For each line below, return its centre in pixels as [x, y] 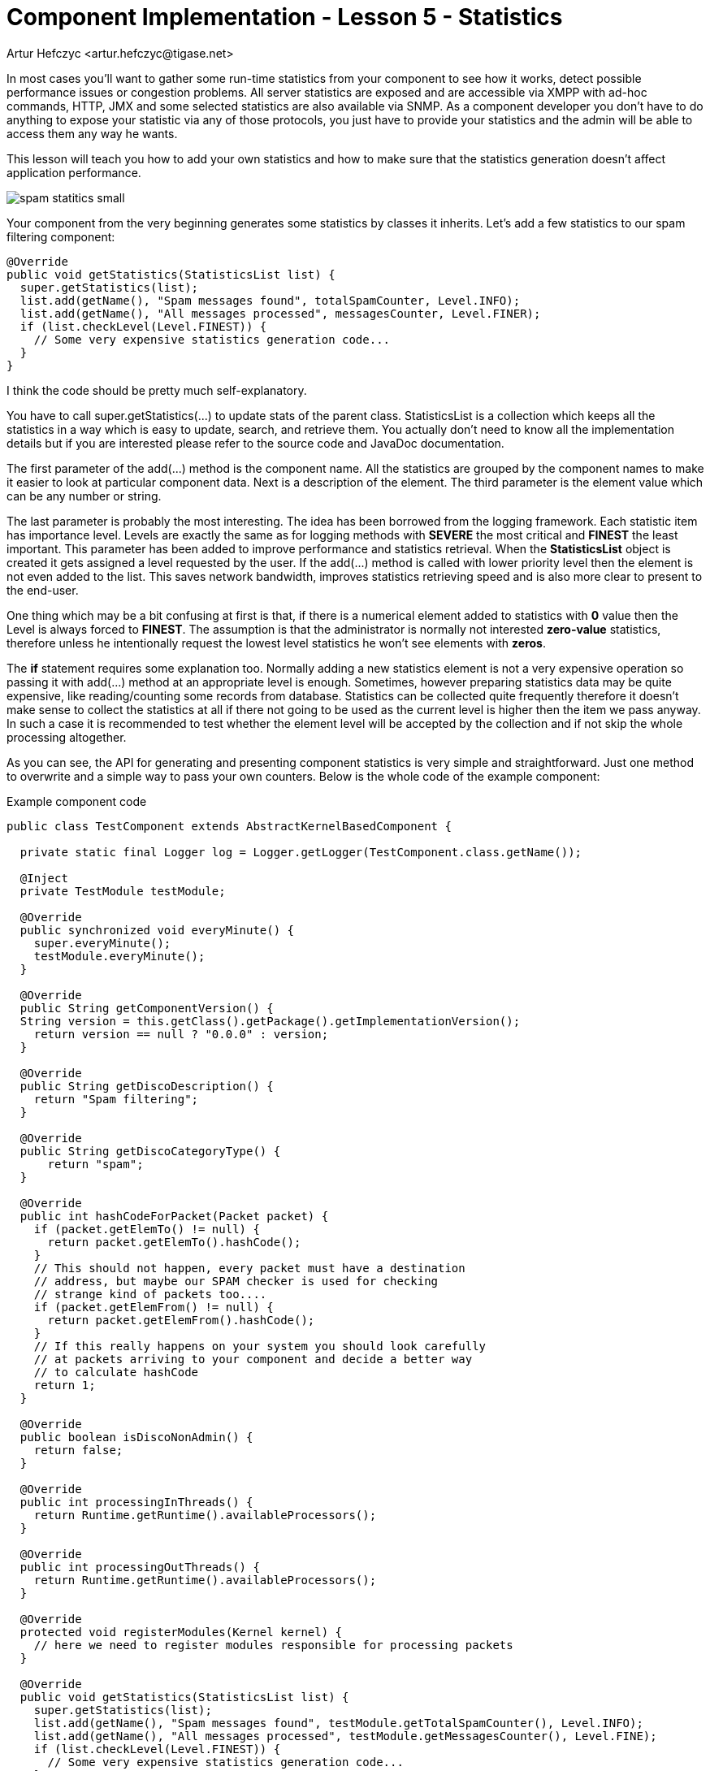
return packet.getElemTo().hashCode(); [174, 1242]
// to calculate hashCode [116, 1372]
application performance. [74, 172]
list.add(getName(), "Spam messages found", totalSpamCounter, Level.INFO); [270, 300]
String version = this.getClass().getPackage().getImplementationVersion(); [270, 1021]
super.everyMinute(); [102, 943]
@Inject [44, 878]
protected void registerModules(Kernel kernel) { [181, 1632]
